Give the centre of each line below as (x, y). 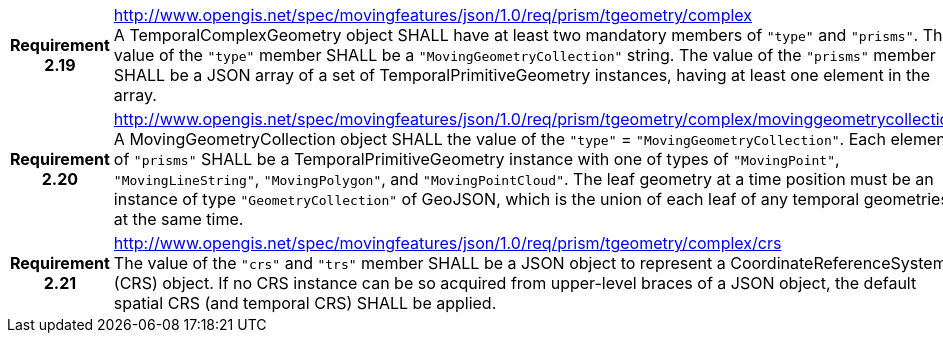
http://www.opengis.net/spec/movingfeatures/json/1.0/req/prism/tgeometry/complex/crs (447, 243)
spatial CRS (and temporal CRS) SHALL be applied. (305, 303)
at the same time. (178, 219)
